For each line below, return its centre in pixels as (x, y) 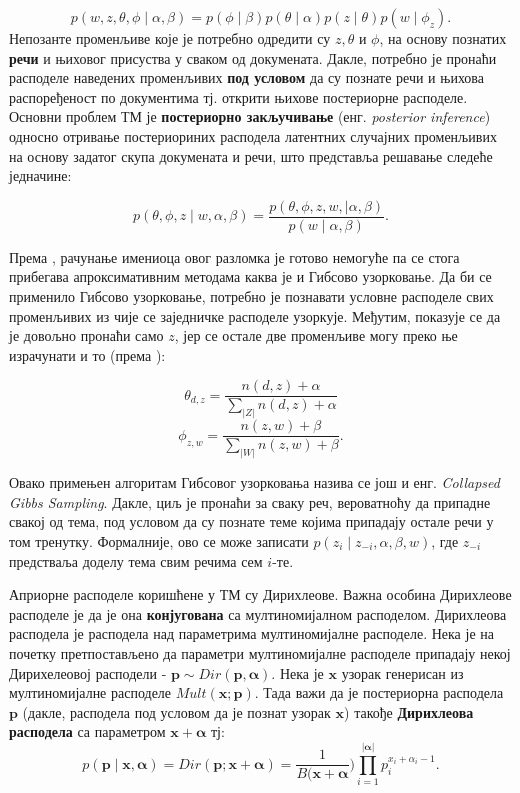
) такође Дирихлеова (409, 711)
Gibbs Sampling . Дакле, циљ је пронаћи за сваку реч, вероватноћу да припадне (250, 501)
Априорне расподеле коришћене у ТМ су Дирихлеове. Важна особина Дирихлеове (260, 594)
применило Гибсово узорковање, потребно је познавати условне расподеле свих (251, 296)
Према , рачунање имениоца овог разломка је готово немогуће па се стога (234, 256)
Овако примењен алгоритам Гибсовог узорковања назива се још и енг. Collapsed (254, 482)
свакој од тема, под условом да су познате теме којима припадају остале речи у (251, 521)
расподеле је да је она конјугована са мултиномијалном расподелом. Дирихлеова (258, 613)
